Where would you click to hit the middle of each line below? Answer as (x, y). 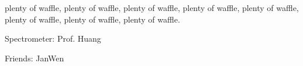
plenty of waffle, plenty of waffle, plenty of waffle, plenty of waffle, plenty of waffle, (152, 8)
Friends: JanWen (35, 58)
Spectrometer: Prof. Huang (53, 38)
